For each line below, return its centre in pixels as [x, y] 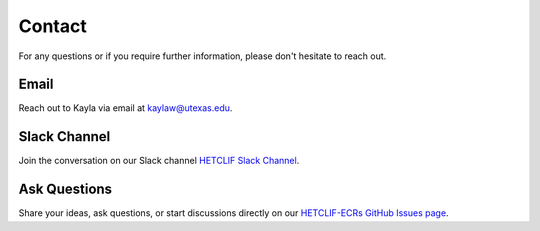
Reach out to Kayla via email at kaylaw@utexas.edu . [125, 108]
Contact [52, 26]
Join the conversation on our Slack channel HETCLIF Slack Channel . [159, 161]
